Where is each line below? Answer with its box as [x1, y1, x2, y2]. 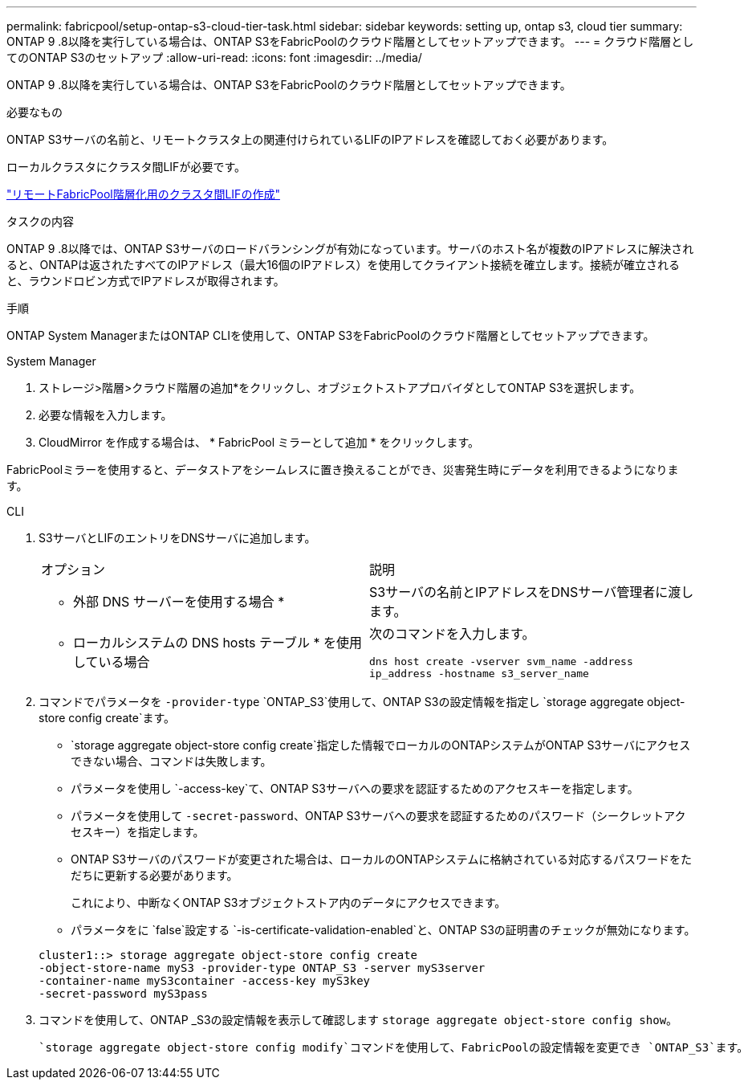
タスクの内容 [6, 214, 74, 228]
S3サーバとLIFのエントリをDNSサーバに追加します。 [39, 531, 316, 545]
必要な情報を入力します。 [39, 408, 173, 422]
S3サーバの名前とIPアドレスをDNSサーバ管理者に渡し [369, 584, 694, 600]
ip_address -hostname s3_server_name [369, 668, 589, 680]
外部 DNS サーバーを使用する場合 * [73, 594, 285, 610]
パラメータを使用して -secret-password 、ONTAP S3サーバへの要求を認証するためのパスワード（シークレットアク [71, 809, 686, 823]
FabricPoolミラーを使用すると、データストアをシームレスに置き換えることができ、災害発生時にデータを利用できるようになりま [6, 463, 679, 476]
